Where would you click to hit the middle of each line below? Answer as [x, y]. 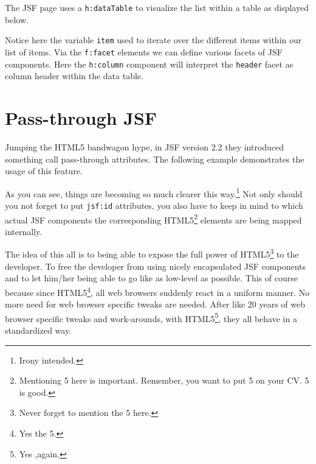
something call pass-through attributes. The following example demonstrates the [155, 159]
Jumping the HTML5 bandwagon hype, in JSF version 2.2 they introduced [145, 146]
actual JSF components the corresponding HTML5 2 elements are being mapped [153, 219]
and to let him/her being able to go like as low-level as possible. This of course [151, 278]
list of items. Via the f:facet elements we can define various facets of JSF [144, 51]
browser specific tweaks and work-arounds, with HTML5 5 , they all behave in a [151, 317]
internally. [24, 231]
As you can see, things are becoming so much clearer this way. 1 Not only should [154, 192]
